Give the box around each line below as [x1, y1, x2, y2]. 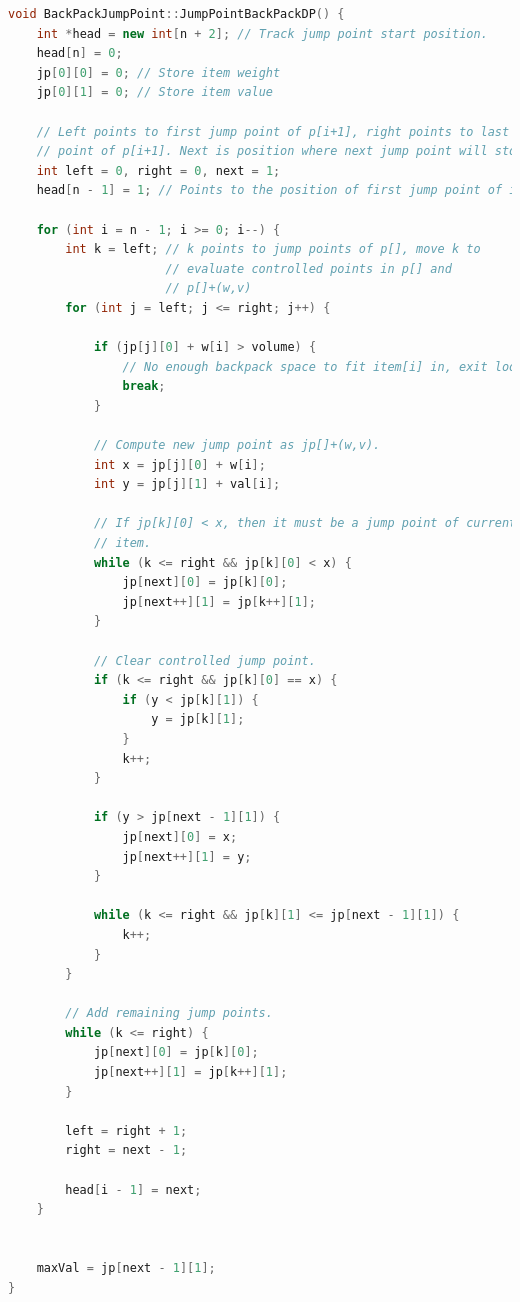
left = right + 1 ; [65, 1123, 188, 1138]
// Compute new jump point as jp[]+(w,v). [93, 438, 381, 453]
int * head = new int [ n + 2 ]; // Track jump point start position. [36, 26, 488, 41]
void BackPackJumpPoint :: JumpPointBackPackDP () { [8, 7, 345, 21]
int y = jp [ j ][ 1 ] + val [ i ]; [93, 477, 281, 492]
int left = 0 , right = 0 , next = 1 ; [36, 163, 281, 178]
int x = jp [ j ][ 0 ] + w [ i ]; [93, 457, 266, 472]
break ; [122, 379, 166, 394]
